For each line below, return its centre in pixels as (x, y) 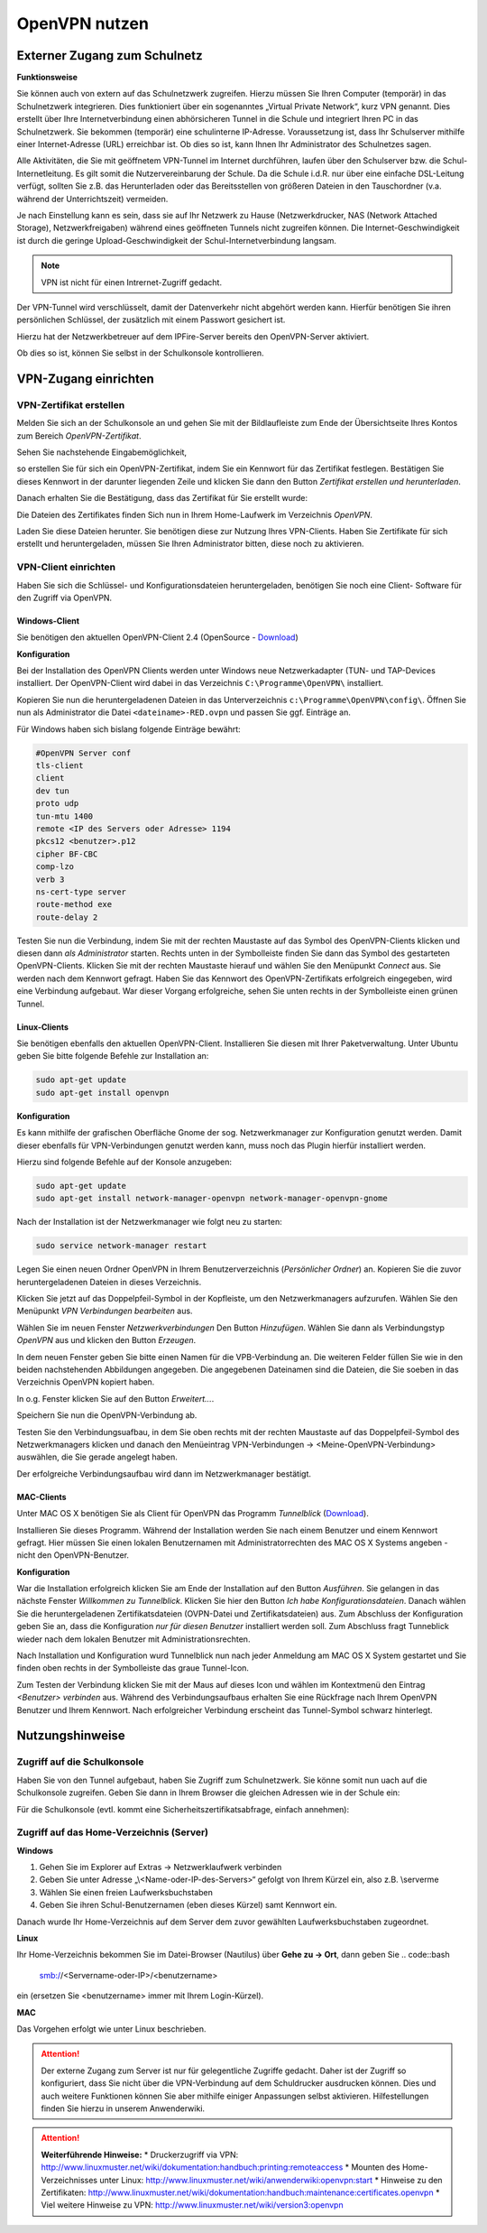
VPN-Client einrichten (66, 567)
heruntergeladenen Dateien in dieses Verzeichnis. (109, 1282)
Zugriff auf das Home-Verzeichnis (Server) (113, 1832)
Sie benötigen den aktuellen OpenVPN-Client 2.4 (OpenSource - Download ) (157, 637)
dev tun (52, 791)
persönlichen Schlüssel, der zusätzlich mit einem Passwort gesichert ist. (151, 320)
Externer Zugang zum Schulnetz (110, 56)
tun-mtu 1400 (64, 816)
